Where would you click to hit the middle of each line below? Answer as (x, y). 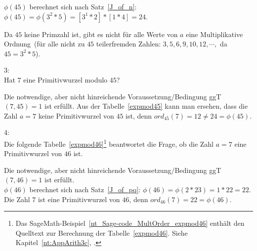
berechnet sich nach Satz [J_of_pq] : (85, 189)
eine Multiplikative (214, 34)
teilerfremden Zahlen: (128, 44)
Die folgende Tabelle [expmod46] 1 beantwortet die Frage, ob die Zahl (109, 143)
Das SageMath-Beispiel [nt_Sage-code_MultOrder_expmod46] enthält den (130, 223)
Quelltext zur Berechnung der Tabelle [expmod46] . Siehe (102, 232)
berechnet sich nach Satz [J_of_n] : (83, 6)
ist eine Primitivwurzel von (79, 199)
